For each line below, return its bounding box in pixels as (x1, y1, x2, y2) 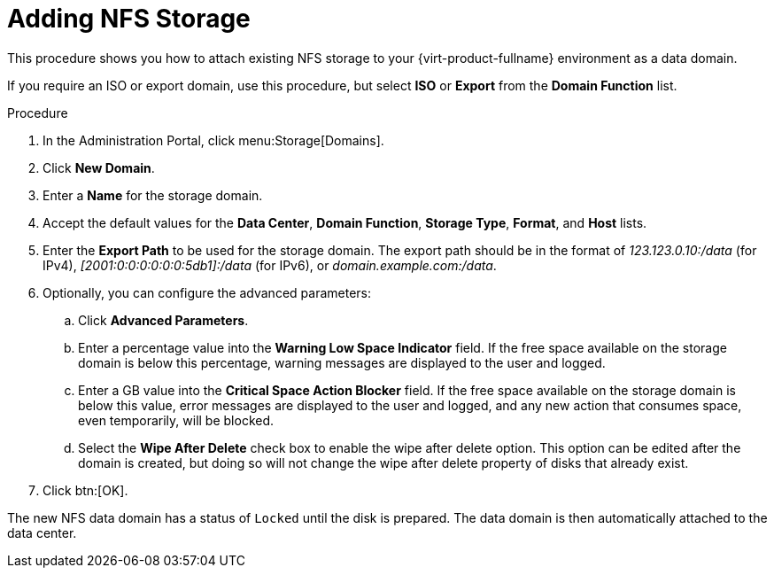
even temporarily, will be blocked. (78, 412, 275, 428)
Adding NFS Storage (7, 4, 251, 34)
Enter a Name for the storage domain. (43, 187, 263, 203)
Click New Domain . (43, 159, 155, 175)
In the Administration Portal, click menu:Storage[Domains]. (43, 132, 384, 148)
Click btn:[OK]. (43, 482, 128, 498)
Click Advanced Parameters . (78, 312, 249, 328)
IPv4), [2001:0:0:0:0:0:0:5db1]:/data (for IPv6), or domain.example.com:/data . (43, 257, 497, 273)
